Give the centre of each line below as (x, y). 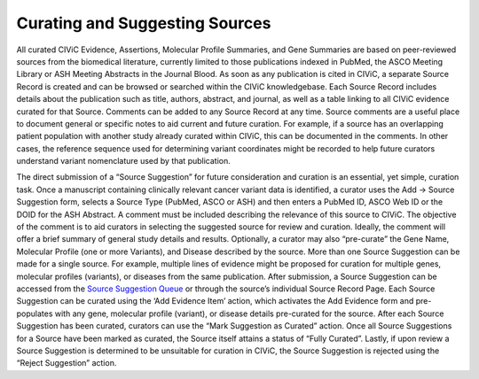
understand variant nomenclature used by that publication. (123, 161)
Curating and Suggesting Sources (144, 23)
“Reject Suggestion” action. (67, 363)
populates (35, 313)
